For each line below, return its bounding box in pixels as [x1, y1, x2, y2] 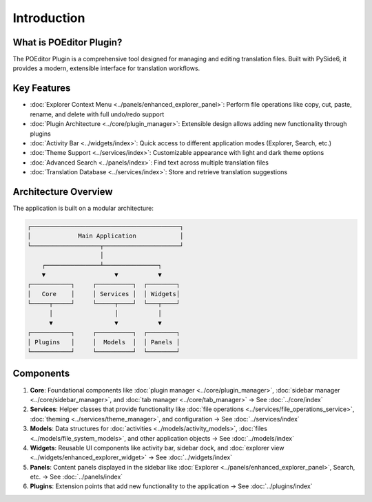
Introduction [12, 10, 85, 25]
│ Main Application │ [27, 232, 184, 240]
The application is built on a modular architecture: [12, 204, 154, 212]
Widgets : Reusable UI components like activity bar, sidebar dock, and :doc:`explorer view [30, 443, 285, 452]
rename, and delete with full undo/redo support [30, 110, 165, 118]
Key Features [12, 83, 71, 94]
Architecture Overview [12, 186, 113, 198]
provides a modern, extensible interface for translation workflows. [12, 64, 200, 72]
